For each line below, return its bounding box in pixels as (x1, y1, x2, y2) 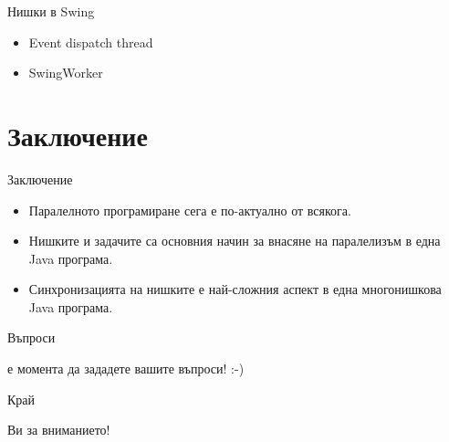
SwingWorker (28, 63, 103, 82)
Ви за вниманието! (7, 420, 110, 439)
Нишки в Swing (7, 2, 95, 20)
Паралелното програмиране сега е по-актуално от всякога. (28, 200, 351, 219)
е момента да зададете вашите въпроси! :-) (7, 359, 245, 378)
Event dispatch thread (28, 32, 153, 51)
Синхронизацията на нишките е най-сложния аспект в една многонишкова (28, 279, 442, 299)
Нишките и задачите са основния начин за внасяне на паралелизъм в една (28, 231, 441, 250)
